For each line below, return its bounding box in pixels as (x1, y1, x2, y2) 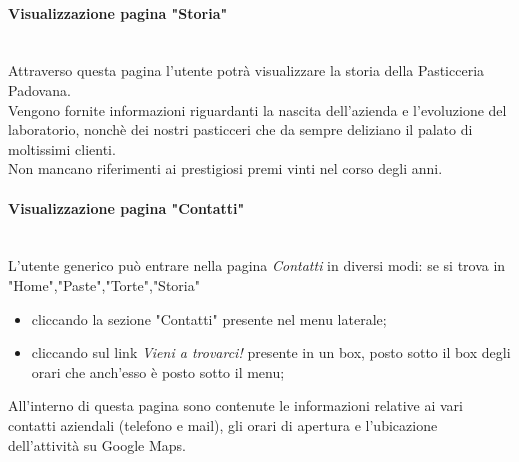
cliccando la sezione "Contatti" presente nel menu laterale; (31, 308, 387, 329)
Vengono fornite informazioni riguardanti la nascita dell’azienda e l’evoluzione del (8, 99, 507, 120)
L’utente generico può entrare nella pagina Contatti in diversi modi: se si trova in (8, 255, 506, 276)
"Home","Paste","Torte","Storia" (8, 274, 200, 295)
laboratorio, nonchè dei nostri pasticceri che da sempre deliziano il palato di (8, 119, 473, 140)
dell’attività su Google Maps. (8, 434, 186, 455)
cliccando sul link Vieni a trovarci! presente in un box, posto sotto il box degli (31, 342, 511, 363)
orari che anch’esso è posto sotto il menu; (31, 361, 285, 382)
